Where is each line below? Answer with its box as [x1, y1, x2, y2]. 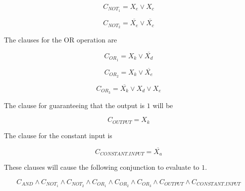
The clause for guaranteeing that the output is [4, 100, 145, 110]
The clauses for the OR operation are [4, 34, 117, 44]
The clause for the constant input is [4, 130, 112, 140]
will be [152, 100, 173, 110]
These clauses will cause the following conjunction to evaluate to [4, 162, 199, 172]
